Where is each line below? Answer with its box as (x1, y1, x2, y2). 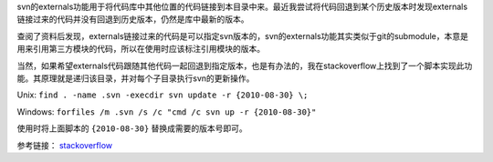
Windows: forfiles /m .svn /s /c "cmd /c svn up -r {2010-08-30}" (16, 106, 317, 117)
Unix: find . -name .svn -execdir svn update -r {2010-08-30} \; (16, 89, 309, 100)
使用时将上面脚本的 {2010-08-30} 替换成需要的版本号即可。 (16, 123, 248, 134)
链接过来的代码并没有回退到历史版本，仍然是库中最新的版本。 (16, 14, 249, 25)
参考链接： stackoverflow (16, 139, 113, 150)
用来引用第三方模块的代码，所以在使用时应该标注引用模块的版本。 (16, 44, 265, 55)
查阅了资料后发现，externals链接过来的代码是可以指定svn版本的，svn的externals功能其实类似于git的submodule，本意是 (16, 30, 469, 41)
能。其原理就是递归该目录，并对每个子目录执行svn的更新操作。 (16, 73, 255, 84)
